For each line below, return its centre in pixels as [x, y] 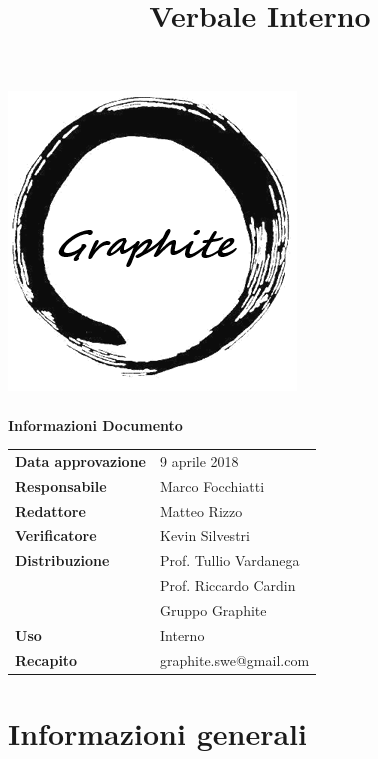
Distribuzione [62, 560]
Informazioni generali [157, 732]
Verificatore [56, 535]
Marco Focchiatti [212, 485]
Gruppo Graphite [213, 609]
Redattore [50, 510]
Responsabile [61, 485]
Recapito [46, 659]
